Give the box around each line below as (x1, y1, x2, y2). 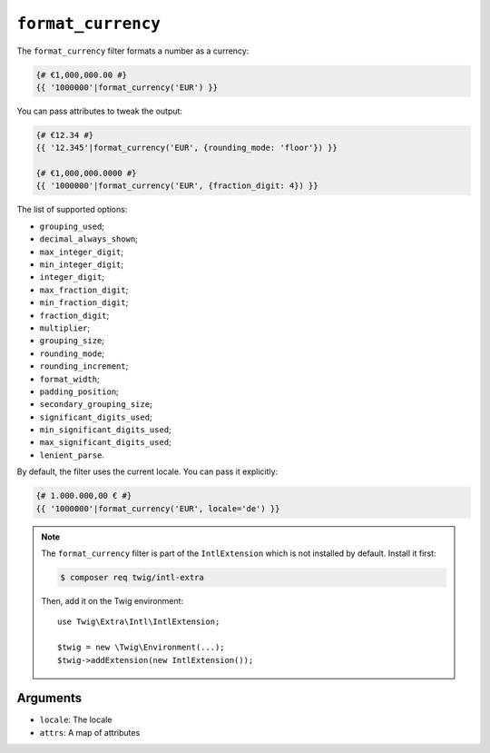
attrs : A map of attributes (39, 727, 141, 738)
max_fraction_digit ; (39, 284, 129, 295)
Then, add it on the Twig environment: (41, 595, 184, 606)
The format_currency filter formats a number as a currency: (16, 45, 250, 56)
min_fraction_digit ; (39, 297, 129, 308)
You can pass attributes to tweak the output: (16, 105, 183, 116)
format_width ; (39, 373, 100, 384)
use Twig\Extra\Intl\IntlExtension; (57, 617, 220, 627)
